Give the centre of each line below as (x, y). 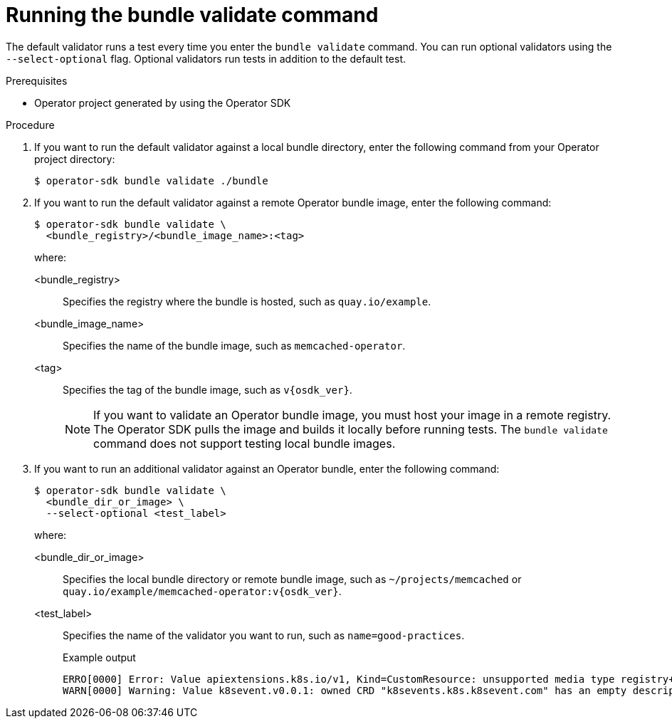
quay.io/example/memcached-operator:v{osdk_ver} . (202, 591)
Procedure (30, 125)
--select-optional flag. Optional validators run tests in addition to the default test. (206, 58)
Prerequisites (37, 80)
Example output (99, 657)
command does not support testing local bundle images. (245, 443)
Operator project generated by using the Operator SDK (163, 103)
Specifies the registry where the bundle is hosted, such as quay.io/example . (247, 301)
